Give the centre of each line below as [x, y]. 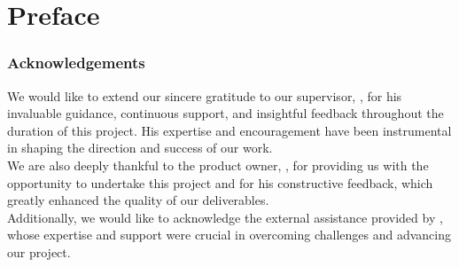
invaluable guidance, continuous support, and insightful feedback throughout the [226, 113]
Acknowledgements [76, 63]
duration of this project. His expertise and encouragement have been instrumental [229, 130]
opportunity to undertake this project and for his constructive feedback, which [220, 182]
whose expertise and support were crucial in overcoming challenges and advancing [229, 235]
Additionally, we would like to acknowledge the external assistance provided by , [225, 217]
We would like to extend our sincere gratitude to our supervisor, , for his [205, 95]
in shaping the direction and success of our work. [140, 148]
